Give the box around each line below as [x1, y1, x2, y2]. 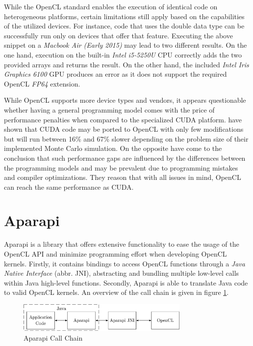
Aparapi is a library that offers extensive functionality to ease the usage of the [4, 239, 239, 249]
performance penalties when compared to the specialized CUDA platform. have [4, 114, 242, 124]
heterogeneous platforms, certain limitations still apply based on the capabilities [4, 11, 245, 21]
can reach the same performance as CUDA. [4, 181, 134, 192]
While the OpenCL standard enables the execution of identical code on [4, 1, 218, 11]
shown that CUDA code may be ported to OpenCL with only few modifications [4, 124, 244, 134]
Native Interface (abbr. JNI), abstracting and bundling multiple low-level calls [4, 268, 239, 278]
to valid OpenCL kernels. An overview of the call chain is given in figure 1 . [4, 287, 229, 297]
